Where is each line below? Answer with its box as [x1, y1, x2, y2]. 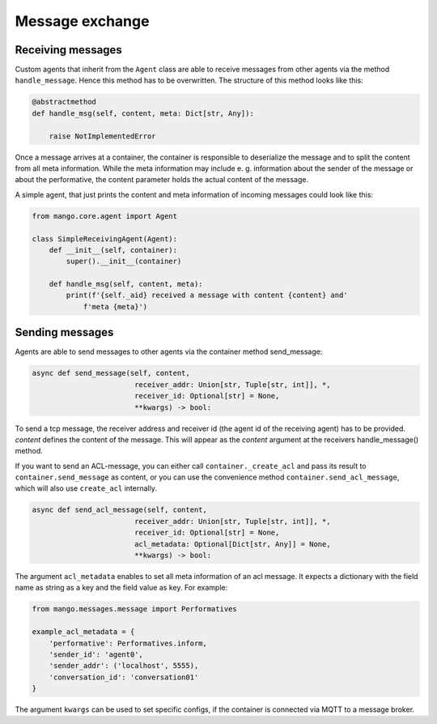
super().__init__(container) [66, 257, 182, 266]
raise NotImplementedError [49, 131, 157, 141]
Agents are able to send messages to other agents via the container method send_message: [15, 347, 323, 356]
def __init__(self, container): [49, 245, 178, 254]
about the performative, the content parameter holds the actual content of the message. [15, 175, 309, 185]
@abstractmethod [32, 97, 97, 107]
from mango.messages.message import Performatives [32, 604, 238, 614]
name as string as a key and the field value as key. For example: [15, 583, 228, 593]
